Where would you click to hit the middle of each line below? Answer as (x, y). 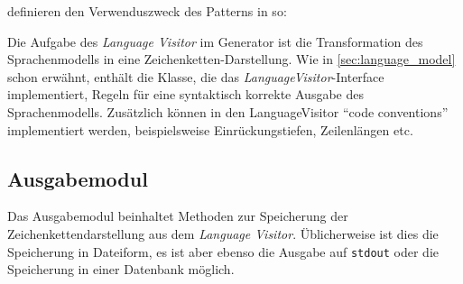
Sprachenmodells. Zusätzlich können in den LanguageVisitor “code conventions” (228, 111)
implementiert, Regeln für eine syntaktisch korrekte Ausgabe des (185, 94)
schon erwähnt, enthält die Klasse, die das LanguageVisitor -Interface (196, 76)
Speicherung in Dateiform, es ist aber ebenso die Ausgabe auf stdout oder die (223, 251)
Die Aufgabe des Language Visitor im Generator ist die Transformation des (215, 41)
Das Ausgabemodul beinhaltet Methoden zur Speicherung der (178, 216)
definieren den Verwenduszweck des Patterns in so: (147, 11)
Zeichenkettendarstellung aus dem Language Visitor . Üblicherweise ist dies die (223, 233)
